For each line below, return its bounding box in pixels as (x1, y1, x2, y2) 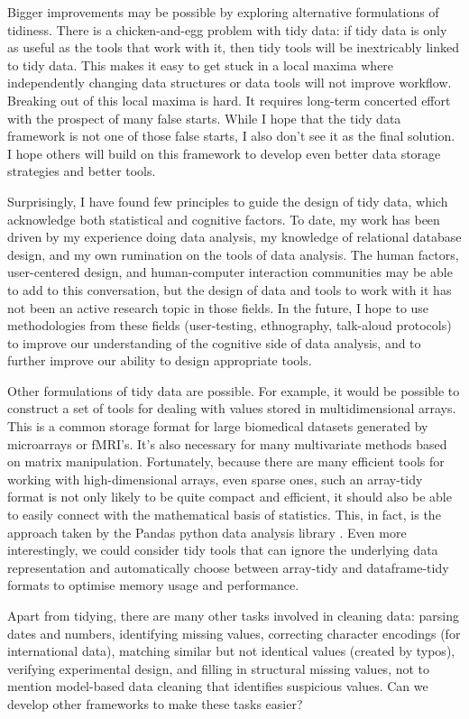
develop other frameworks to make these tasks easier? (7, 694, 303, 713)
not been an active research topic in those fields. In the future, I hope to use (7, 298, 429, 317)
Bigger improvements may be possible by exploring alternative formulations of (7, 3, 439, 21)
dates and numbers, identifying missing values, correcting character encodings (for (7, 623, 461, 642)
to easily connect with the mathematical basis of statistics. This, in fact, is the (7, 505, 441, 524)
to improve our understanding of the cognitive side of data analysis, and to (7, 333, 421, 352)
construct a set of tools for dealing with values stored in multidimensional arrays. (7, 399, 456, 418)
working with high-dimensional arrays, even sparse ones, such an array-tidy (7, 469, 423, 488)
